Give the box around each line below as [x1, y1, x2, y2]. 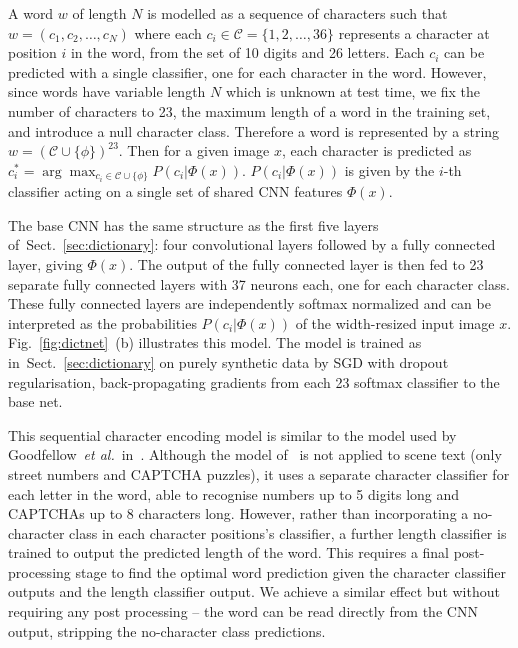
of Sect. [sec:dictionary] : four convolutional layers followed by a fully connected [8, 234, 496, 255]
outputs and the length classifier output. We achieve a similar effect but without [8, 581, 500, 602]
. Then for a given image [118, 140, 270, 161]
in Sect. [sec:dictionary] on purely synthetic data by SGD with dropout [8, 351, 449, 372]
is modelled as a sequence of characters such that [147, 3, 448, 23]
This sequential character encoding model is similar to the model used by [8, 424, 457, 445]
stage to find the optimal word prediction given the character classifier [75, 561, 506, 582]
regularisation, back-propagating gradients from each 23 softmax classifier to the [8, 371, 500, 392]
